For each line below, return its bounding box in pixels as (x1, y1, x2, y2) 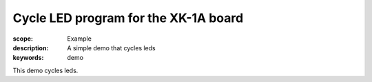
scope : (12, 34, 34, 43)
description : (12, 43, 49, 52)
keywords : (12, 54, 44, 62)
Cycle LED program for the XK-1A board (12, 10, 244, 25)
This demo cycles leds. (12, 66, 79, 74)
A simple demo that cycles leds (67, 43, 156, 52)
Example (67, 34, 92, 43)
